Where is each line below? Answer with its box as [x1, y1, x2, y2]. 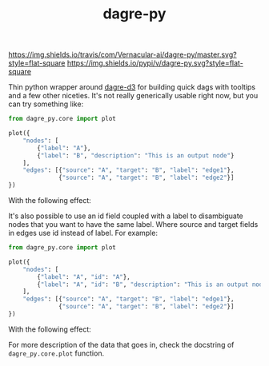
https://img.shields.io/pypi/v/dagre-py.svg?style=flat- [66, 58, 244, 68]
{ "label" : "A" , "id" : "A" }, [37, 273, 130, 280]
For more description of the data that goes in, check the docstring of [8, 340, 235, 349]
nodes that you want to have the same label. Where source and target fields [8, 220, 259, 229]
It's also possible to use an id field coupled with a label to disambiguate [8, 211, 243, 221]
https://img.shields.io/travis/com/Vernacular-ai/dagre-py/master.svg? [8, 50, 238, 60]
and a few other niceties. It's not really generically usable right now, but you [8, 91, 259, 101]
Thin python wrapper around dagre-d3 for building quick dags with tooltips [8, 82, 256, 92]
